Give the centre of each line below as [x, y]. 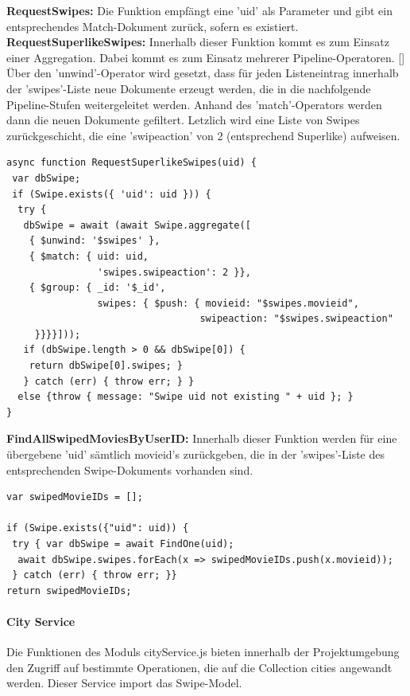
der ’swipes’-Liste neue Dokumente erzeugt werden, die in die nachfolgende [189, 88]
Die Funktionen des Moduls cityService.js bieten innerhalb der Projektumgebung [203, 652]
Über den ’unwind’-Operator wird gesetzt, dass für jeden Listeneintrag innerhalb [203, 73]
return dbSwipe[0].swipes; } [106, 366]
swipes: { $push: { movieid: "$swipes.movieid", [228, 303]
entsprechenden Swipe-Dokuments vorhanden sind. [130, 469]
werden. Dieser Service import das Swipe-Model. [124, 683]
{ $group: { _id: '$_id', [97, 288]
